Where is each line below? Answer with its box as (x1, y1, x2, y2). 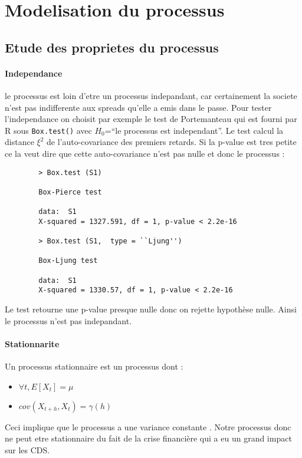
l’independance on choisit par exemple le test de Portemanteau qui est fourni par (5, 113, 297, 125)
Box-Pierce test (38, 187, 102, 196)
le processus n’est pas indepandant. (5, 314, 132, 327)
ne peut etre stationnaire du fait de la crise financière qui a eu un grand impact (5, 432, 292, 444)
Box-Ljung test (38, 256, 98, 265)
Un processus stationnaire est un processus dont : (5, 360, 183, 373)
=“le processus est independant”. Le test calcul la (104, 124, 284, 136)
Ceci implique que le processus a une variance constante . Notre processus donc (5, 420, 291, 433)
